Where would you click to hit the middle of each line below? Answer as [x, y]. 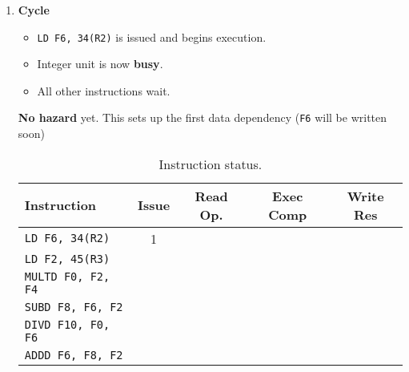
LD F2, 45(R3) [67, 259]
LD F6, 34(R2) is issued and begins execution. [152, 36]
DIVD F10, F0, [67, 324]
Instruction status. [211, 164]
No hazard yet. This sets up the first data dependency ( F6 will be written [202, 117]
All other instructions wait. [104, 90]
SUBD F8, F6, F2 [74, 307]
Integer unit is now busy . [100, 64]
